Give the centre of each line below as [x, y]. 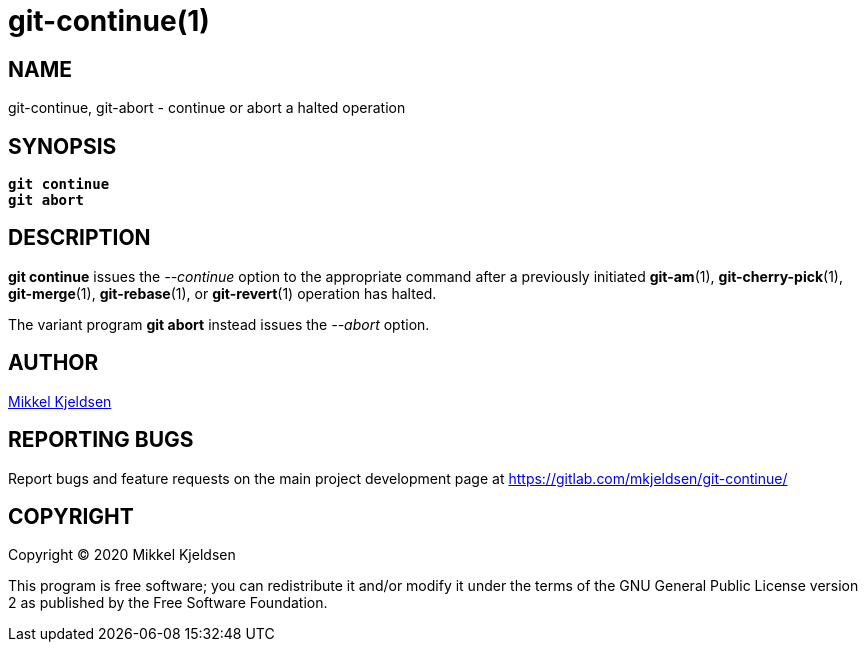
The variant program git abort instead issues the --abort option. [219, 324]
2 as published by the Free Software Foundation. [168, 603]
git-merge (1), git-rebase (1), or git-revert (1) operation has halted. [222, 293]
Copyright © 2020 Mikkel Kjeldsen [122, 555]
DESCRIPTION [79, 238]
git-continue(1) [109, 21]
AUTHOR [53, 363]
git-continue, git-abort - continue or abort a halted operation [207, 108]
